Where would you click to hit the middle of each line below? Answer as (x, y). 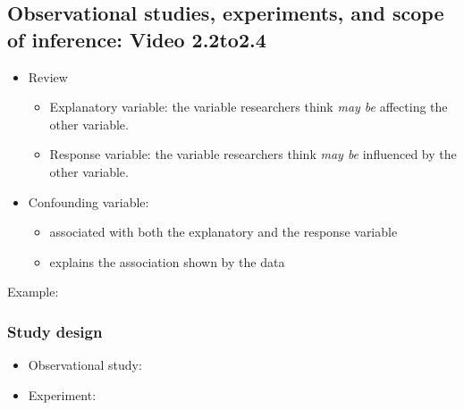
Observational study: (85, 365)
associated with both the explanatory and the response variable (224, 232)
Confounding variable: (89, 201)
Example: (33, 292)
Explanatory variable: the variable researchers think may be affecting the (249, 107)
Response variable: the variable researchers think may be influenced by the (253, 154)
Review (48, 76)
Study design (55, 331)
